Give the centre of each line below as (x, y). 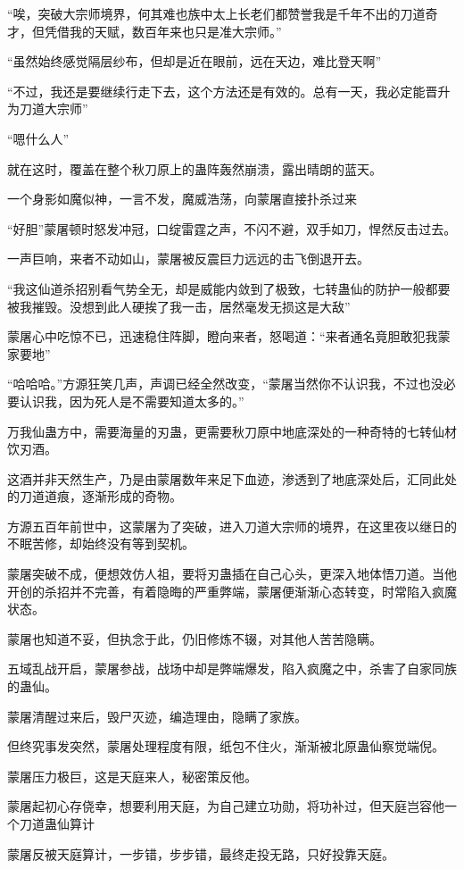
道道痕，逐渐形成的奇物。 (107, 496)
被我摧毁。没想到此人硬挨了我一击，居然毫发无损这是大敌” (179, 306)
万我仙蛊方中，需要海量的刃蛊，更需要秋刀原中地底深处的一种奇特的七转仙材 (232, 431)
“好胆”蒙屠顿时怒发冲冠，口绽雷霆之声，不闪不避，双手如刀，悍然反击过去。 (232, 228)
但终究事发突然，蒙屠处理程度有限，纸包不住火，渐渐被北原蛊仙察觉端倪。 (226, 746)
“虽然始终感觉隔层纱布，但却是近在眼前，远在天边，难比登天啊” (195, 61)
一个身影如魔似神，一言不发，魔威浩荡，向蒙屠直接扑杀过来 (182, 199)
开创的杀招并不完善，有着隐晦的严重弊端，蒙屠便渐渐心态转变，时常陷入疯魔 (232, 591)
